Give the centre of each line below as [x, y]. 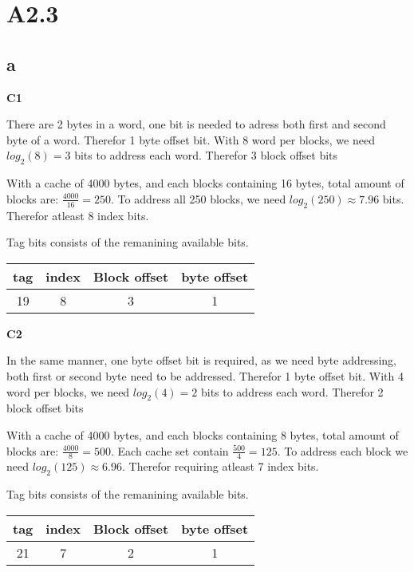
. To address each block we [343, 450]
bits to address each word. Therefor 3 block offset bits [206, 155]
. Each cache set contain [170, 450]
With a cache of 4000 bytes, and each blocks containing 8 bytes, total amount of [203, 434]
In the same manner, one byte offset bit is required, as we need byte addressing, [202, 360]
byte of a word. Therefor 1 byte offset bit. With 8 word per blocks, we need [191, 139]
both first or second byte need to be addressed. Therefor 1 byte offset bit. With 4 [205, 375]
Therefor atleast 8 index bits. [78, 215]
